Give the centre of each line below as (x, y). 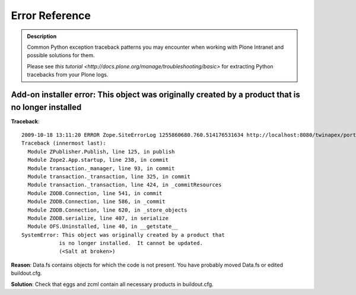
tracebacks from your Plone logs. (68, 75)
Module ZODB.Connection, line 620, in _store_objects (107, 210)
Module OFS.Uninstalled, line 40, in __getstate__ (103, 227)
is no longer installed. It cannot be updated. (131, 243)
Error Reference (51, 15)
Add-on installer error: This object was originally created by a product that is (156, 94)
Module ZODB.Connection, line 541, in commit (95, 193)
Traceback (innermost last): (64, 143)
